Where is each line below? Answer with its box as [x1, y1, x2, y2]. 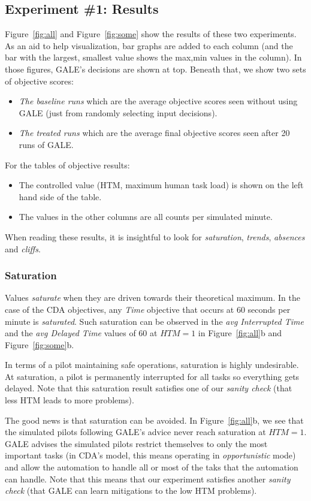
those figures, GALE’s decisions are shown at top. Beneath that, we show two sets [5, 62, 306, 75]
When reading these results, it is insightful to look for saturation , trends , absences [5, 230, 305, 243]
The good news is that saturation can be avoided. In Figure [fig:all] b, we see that [5, 414, 304, 426]
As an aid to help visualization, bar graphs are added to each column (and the [5, 39, 293, 52]
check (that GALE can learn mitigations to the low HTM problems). [5, 484, 257, 497]
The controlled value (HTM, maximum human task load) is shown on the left [19, 179, 304, 191]
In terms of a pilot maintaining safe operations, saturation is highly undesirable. [5, 358, 299, 371]
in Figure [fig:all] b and [198, 327, 282, 339]
